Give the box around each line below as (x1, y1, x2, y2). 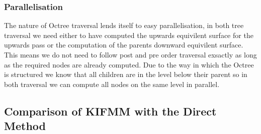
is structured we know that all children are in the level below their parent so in (4, 69, 247, 79)
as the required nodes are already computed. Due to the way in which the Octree (4, 59, 254, 69)
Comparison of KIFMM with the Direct (4, 103, 217, 118)
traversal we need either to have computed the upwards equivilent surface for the (4, 29, 253, 40)
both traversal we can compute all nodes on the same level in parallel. (4, 78, 220, 89)
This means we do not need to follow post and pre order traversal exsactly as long (4, 49, 257, 59)
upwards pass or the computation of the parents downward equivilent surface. (4, 39, 243, 50)
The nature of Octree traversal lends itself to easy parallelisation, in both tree (4, 20, 244, 30)
